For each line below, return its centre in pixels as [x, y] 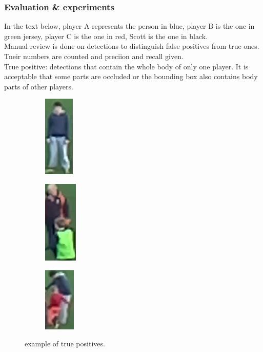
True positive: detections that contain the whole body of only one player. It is [126, 66]
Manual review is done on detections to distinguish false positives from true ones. [132, 46]
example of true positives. [65, 344]
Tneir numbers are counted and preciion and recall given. [94, 56]
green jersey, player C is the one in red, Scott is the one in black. [106, 36]
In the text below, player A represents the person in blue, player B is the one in [129, 26]
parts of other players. [39, 86]
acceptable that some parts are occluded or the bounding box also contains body [131, 76]
